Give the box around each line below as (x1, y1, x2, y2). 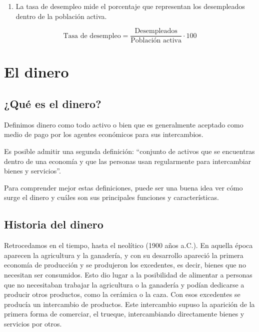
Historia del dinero (4, 216, 103, 232)
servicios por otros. (4, 318, 62, 328)
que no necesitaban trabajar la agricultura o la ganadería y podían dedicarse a (4, 279, 244, 289)
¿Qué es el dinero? (4, 96, 101, 111)
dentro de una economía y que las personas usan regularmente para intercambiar (4, 155, 251, 166)
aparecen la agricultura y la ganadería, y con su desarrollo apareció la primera (4, 249, 243, 260)
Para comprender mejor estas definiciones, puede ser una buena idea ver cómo (4, 182, 243, 192)
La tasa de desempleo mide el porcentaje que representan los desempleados (15, 1, 245, 11)
